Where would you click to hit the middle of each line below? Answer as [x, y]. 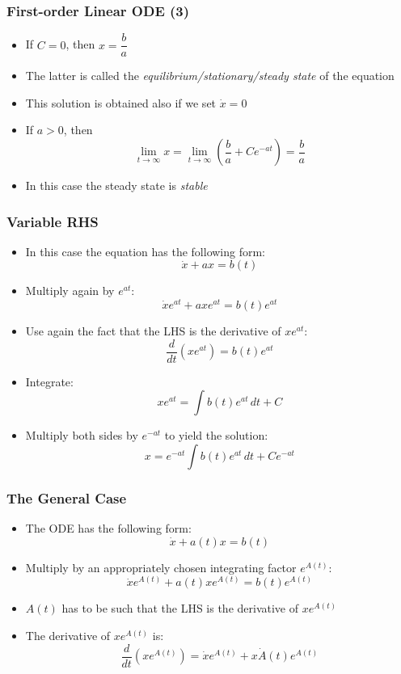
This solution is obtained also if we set [121, 102]
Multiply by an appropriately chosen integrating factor [161, 567]
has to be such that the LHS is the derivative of [180, 608]
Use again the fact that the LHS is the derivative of [153, 331]
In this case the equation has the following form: [146, 251]
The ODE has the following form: [108, 528]
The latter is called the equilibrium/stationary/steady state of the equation [210, 76]
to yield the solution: [216, 435]
